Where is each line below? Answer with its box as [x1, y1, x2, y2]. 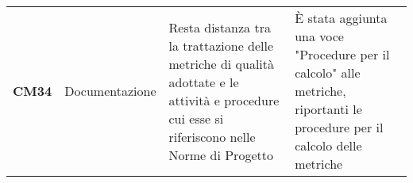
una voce [295, 27, 344, 45]
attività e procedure [168, 90, 280, 109]
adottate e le [168, 72, 239, 91]
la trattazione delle [168, 36, 274, 55]
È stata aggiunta [295, 9, 388, 27]
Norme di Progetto [168, 145, 273, 164]
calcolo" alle [295, 63, 361, 82]
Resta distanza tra [168, 17, 271, 36]
